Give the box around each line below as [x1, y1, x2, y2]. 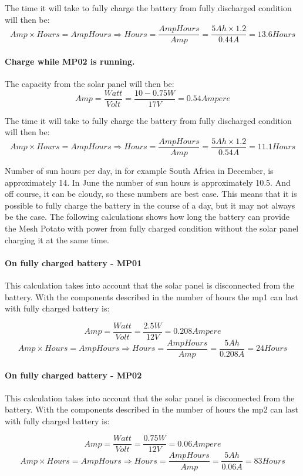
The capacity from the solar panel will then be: [5, 78, 174, 90]
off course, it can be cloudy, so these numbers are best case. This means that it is [5, 187, 297, 200]
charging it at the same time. [5, 233, 109, 246]
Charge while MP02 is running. [5, 55, 135, 67]
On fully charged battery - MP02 [5, 369, 142, 381]
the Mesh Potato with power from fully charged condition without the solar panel [5, 222, 299, 234]
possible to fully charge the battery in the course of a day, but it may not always [5, 199, 295, 211]
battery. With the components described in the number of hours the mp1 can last [5, 290, 298, 303]
